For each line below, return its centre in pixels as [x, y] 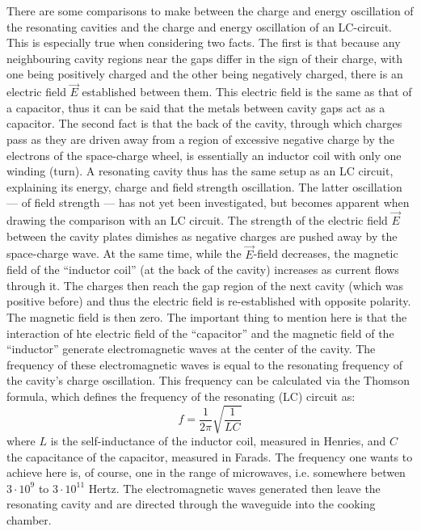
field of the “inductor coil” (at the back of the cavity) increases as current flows [203, 270]
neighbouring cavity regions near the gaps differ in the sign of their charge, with [205, 58]
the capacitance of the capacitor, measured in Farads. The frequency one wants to [210, 456]
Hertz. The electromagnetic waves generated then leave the [234, 488]
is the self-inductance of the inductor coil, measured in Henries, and [218, 441]
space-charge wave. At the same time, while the [124, 253]
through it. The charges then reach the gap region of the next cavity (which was [205, 285]
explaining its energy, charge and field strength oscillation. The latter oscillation [204, 186]
